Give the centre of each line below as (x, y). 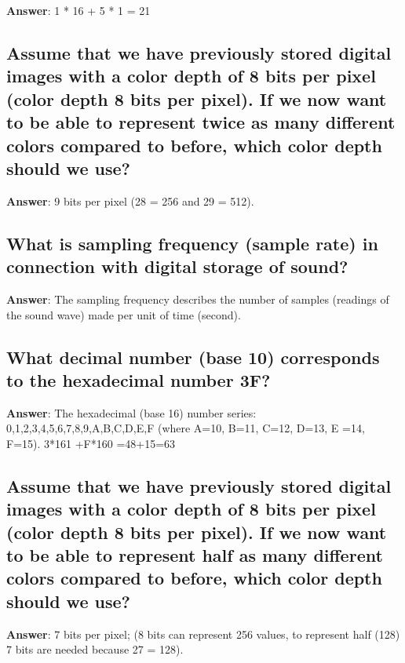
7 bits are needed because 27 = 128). (95, 649)
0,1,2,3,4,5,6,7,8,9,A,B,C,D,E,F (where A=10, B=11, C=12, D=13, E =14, (186, 428)
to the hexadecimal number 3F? (139, 379)
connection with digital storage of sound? (177, 266)
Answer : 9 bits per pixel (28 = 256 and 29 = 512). (130, 200)
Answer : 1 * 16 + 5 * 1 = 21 (78, 10)
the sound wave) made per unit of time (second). (124, 314)
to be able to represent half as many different (195, 555)
